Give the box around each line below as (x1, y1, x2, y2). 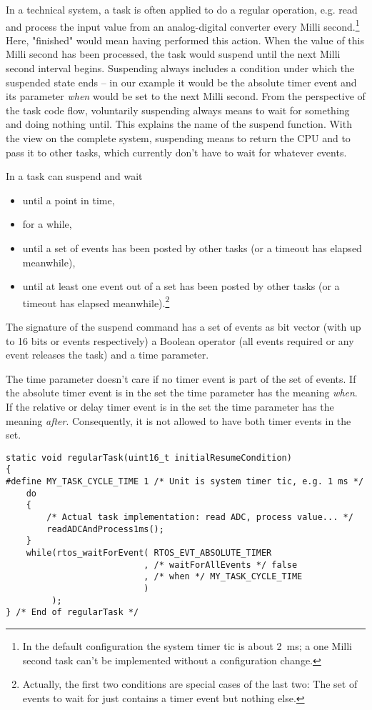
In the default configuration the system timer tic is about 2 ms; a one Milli (22, 638, 353, 653)
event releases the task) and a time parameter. (6, 347, 209, 362)
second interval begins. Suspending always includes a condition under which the (6, 61, 355, 76)
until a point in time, (22, 192, 115, 207)
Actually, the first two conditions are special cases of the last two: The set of (22, 676, 358, 691)
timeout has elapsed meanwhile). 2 (22, 293, 170, 310)
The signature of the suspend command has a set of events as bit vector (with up (6, 319, 361, 334)
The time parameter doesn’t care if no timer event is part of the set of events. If (6, 371, 356, 386)
